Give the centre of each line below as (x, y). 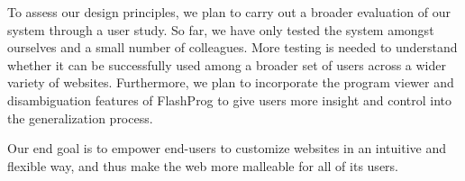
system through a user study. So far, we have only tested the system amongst (221, 29)
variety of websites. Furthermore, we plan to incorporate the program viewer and (231, 82)
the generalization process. (80, 118)
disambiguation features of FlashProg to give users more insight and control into (230, 100)
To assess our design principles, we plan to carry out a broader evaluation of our (229, 12)
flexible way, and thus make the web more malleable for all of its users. (203, 165)
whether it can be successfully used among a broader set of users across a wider (227, 64)
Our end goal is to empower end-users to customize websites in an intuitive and (227, 148)
